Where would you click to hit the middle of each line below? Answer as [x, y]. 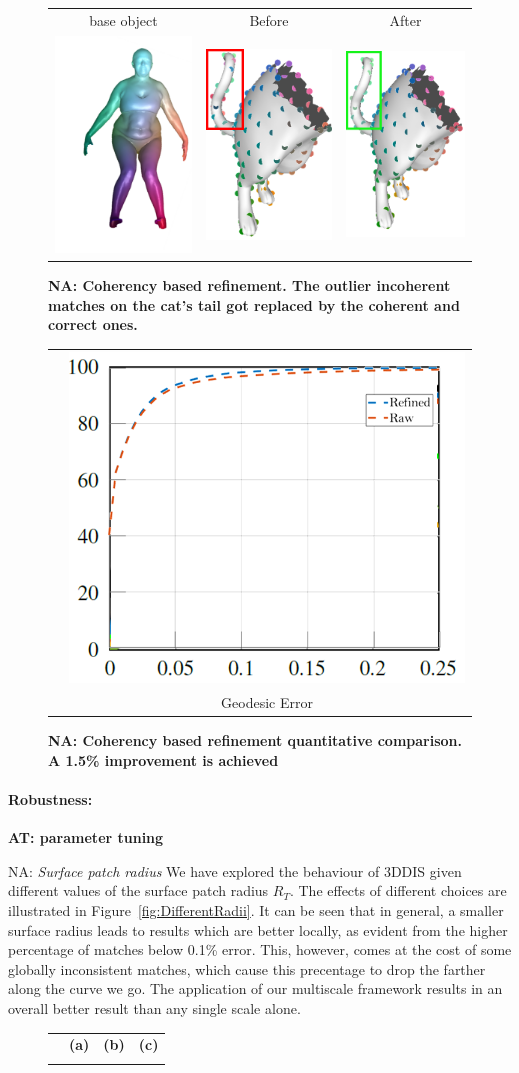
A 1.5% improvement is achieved [163, 759]
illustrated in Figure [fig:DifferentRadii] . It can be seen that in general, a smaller [256, 910]
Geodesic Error [267, 702]
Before [269, 19]
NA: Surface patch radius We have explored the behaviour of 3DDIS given [235, 870]
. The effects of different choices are [398, 890]
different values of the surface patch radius [138, 890]
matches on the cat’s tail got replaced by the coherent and [254, 304]
